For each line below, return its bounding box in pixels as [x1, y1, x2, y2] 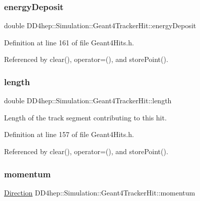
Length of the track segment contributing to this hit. [4, 112, 167, 122]
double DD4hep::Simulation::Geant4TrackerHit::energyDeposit [4, 20, 196, 31]
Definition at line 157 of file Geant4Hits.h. [4, 129, 134, 140]
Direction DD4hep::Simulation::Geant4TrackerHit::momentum [4, 187, 195, 197]
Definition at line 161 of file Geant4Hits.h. [4, 37, 134, 47]
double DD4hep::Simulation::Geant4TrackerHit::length [4, 95, 172, 106]
